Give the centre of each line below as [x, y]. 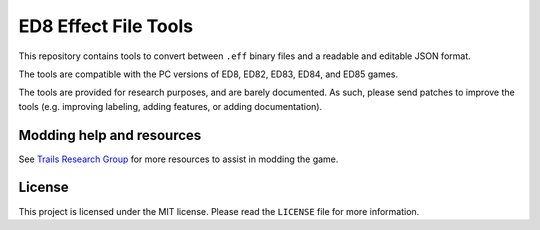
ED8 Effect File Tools [106, 26]
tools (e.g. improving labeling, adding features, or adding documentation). [170, 106]
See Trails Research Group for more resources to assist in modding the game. [178, 159]
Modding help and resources [110, 135]
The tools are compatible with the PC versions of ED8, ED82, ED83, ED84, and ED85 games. [208, 74]
